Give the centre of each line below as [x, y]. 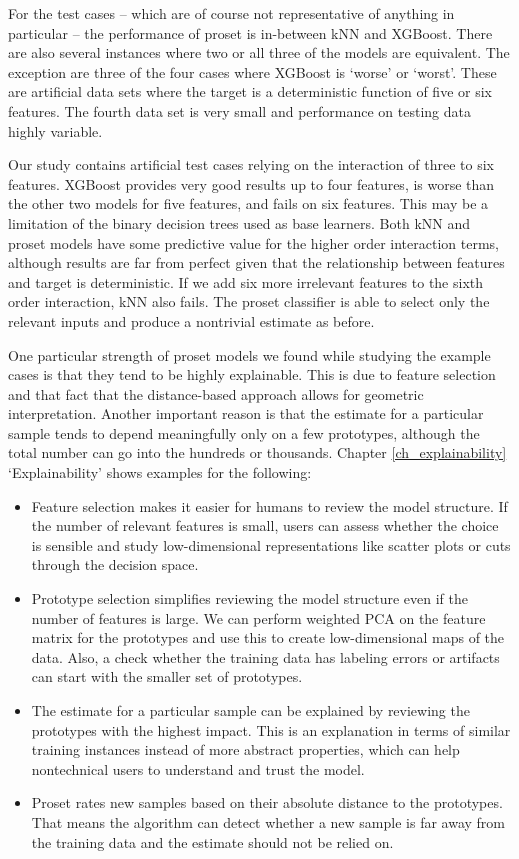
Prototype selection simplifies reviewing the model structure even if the [249, 598]
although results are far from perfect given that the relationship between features [256, 262]
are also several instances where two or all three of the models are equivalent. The [259, 52]
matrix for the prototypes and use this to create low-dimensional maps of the [268, 637]
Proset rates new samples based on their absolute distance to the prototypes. [267, 802]
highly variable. [55, 130]
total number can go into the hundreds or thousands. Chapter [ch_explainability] [257, 452]
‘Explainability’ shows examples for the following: [160, 472]
